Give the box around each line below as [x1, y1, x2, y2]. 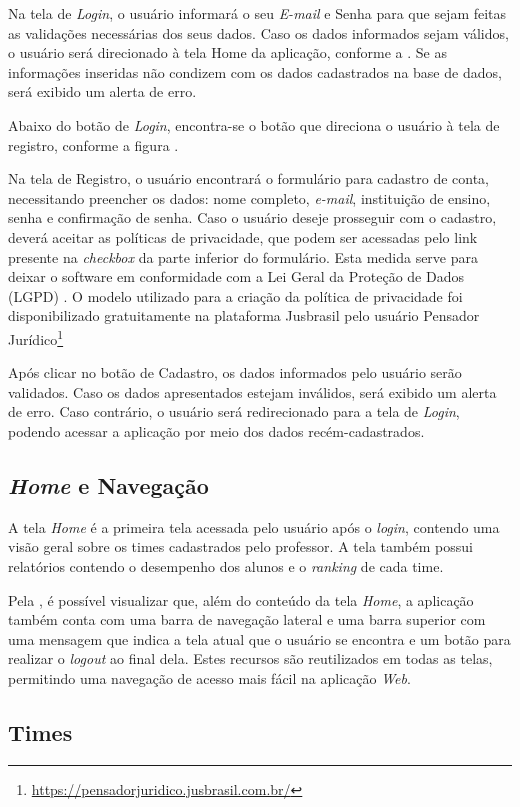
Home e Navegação [8, 469, 209, 500]
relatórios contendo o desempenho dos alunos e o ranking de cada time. [8, 555, 444, 576]
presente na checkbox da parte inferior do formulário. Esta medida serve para [8, 246, 479, 267]
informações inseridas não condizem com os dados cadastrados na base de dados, [8, 61, 502, 82]
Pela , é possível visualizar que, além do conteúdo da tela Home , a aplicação [8, 589, 474, 610]
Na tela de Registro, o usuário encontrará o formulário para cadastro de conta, [8, 168, 490, 189]
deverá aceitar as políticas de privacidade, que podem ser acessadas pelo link [8, 226, 478, 247]
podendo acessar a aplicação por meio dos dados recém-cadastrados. [8, 420, 425, 441]
